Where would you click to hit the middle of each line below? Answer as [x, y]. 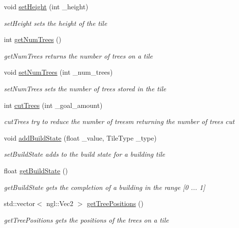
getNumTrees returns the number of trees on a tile [78, 55]
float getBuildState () [36, 170]
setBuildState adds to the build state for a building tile [85, 154]
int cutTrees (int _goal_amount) [53, 105]
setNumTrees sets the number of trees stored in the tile [85, 88]
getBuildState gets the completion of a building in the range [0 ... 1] [105, 187]
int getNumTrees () [33, 39]
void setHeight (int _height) [46, 6]
